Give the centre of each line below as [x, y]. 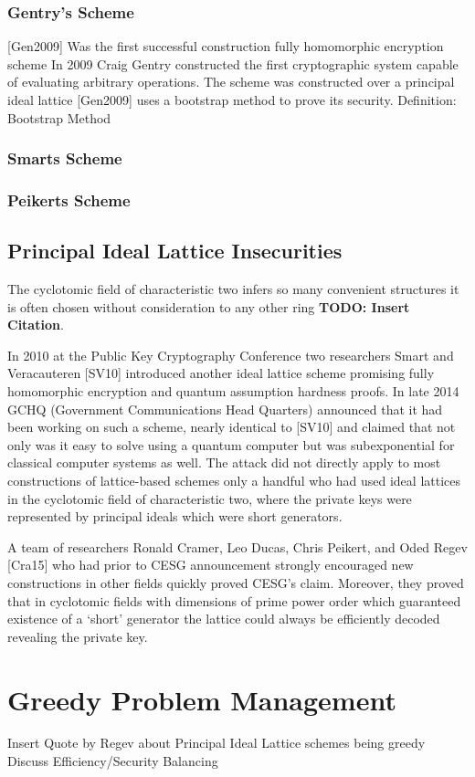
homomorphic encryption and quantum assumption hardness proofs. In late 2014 [233, 391]
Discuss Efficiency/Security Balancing [113, 761]
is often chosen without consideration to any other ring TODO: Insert [209, 306]
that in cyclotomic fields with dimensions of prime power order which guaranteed [234, 600]
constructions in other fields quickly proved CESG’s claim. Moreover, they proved [236, 582]
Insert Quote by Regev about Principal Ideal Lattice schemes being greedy [216, 743]
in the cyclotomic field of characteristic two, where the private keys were [210, 498]
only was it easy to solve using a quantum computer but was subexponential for [231, 444]
